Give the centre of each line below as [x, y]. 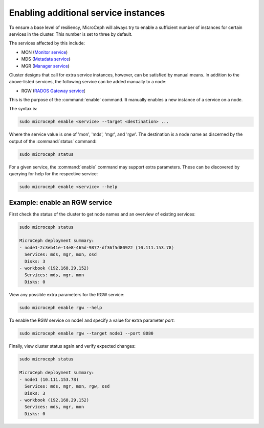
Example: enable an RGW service [61, 202]
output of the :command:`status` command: [53, 141]
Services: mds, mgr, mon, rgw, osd [67, 386]
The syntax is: [23, 109]
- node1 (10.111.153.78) [49, 379]
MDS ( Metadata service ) [46, 59]
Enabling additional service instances [87, 13]
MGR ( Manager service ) [45, 66]
